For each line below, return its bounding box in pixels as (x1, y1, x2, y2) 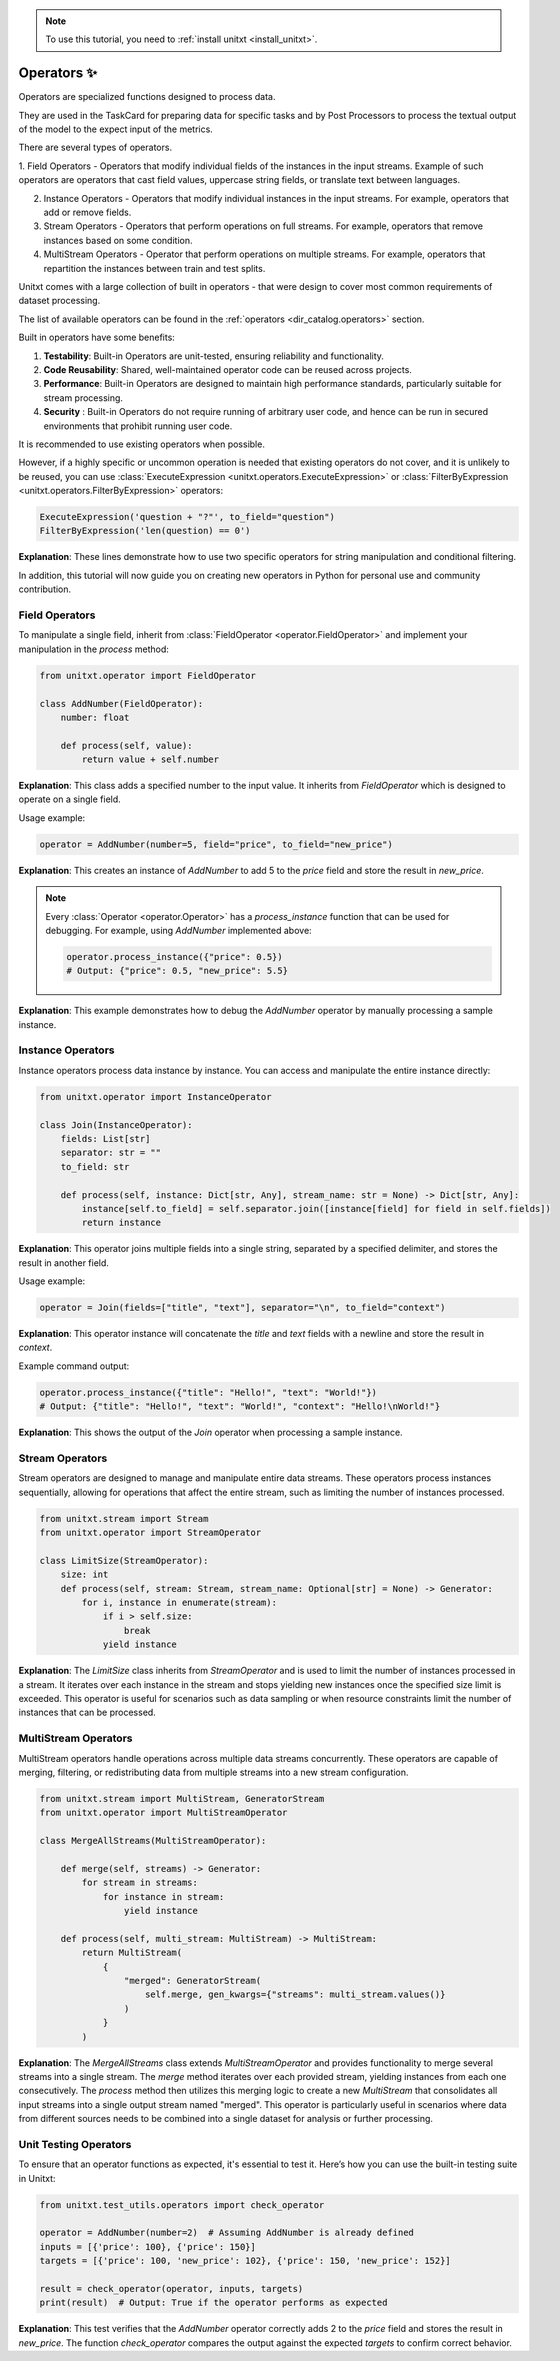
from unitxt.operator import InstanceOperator (39, 1091, 272, 1102)
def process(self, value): (60, 740, 194, 751)
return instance (81, 1217, 162, 1229)
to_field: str (60, 1161, 130, 1172)
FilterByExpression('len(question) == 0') (39, 525, 251, 537)
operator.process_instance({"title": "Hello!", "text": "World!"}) (39, 1386, 378, 1398)
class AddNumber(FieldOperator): (39, 698, 204, 709)
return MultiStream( (81, 1947, 183, 1959)
